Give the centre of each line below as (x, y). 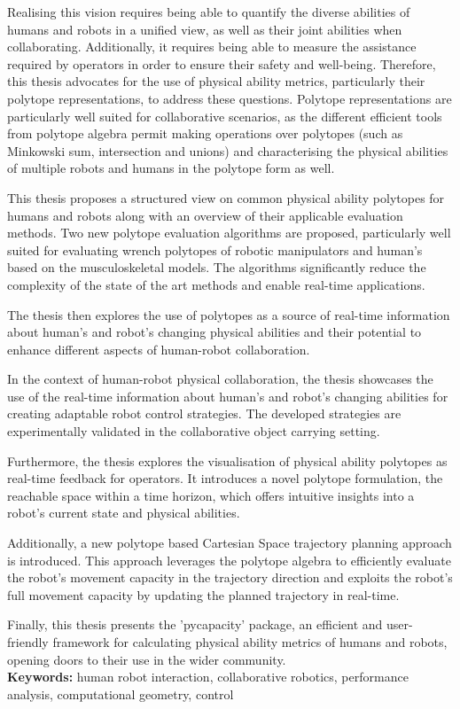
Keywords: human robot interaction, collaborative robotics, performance (208, 677)
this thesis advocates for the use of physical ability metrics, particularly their (216, 81)
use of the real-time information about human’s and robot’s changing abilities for (228, 396)
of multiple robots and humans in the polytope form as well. (171, 168)
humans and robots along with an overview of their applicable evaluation (205, 215)
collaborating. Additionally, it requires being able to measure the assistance (212, 47)
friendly (28, 642)
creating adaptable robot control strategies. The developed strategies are (204, 413)
